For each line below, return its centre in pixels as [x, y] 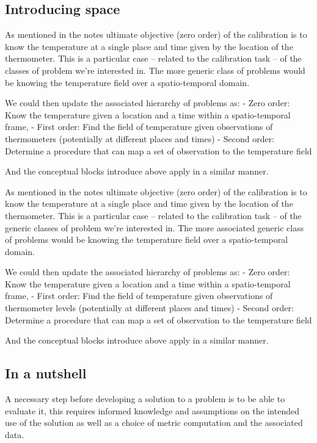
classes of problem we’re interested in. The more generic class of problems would [155, 70]
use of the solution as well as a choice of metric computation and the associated [154, 423]
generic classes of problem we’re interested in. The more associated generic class [155, 227]
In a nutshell [46, 373]
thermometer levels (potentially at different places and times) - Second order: [149, 308]
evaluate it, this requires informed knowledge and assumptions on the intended [152, 410]
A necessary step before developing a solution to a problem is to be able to [145, 399]
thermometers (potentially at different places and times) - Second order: [140, 138]
